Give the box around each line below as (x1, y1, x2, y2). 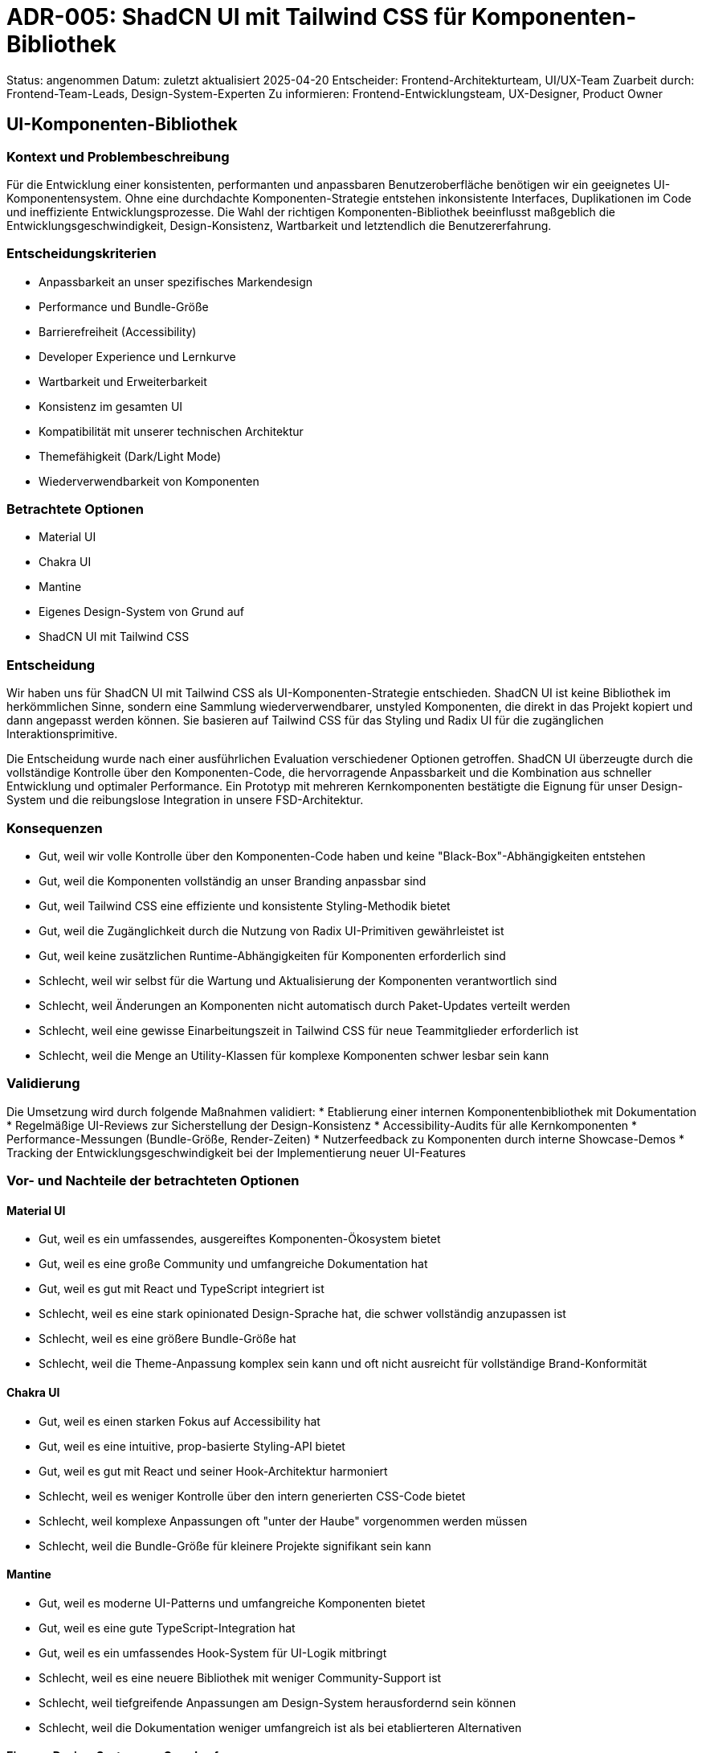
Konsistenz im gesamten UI (39, 399, 183, 413)
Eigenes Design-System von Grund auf (39, 605, 244, 619)
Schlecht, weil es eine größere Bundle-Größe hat (39, 1332, 296, 1346)
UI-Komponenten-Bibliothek (6, 114, 238, 135)
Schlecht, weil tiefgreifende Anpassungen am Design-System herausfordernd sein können (39, 1695, 516, 1710)
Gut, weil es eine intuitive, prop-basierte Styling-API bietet (39, 1439, 345, 1453)
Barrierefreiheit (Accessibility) (39, 324, 197, 339)
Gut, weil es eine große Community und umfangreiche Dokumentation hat (39, 1257, 428, 1271)
